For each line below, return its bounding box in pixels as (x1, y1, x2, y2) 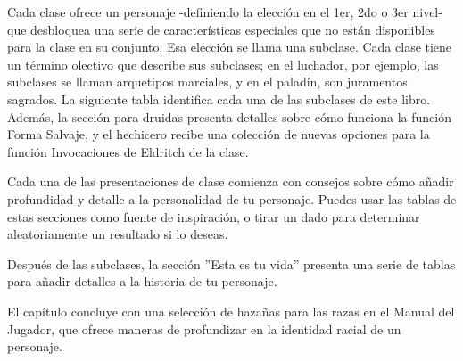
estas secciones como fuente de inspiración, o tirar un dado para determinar (7, 207, 420, 226)
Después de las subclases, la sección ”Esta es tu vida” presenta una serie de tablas (7, 254, 456, 273)
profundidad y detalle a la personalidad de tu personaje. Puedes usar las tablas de (7, 189, 457, 208)
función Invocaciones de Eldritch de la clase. (7, 142, 249, 160)
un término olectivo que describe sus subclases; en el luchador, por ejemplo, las (7, 54, 439, 73)
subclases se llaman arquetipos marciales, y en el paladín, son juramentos (7, 72, 408, 91)
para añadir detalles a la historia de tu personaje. (7, 272, 277, 291)
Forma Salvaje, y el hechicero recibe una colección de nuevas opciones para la (7, 125, 430, 144)
